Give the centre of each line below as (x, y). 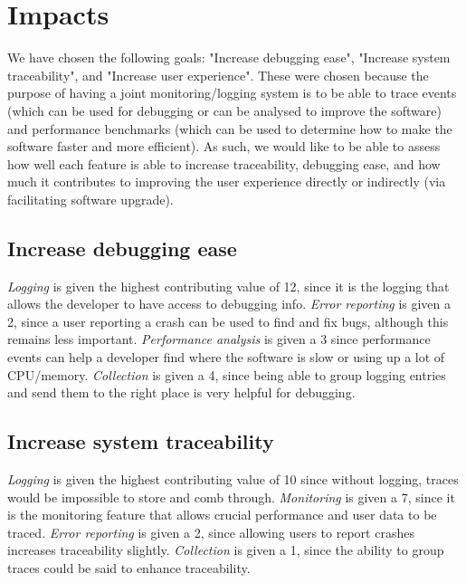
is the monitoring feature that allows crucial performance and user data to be (222, 515)
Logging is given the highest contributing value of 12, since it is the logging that (228, 286)
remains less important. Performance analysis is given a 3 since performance (219, 339)
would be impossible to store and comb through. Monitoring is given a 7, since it (231, 497)
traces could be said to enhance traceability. (129, 568)
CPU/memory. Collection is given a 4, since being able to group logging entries (227, 374)
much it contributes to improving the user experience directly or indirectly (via (227, 182)
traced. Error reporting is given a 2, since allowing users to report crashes (211, 532)
